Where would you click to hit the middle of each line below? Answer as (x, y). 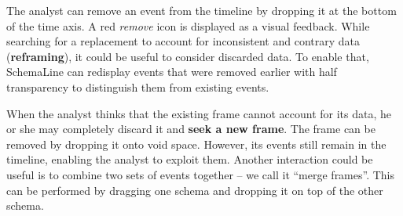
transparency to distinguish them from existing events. (138, 86)
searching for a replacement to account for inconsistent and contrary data (183, 41)
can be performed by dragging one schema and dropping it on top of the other (195, 190)
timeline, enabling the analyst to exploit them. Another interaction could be (190, 159)
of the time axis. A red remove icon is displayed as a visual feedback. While (188, 25)
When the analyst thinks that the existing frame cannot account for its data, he (199, 113)
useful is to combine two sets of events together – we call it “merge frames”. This (201, 174)
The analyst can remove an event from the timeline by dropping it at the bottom (201, 10)
